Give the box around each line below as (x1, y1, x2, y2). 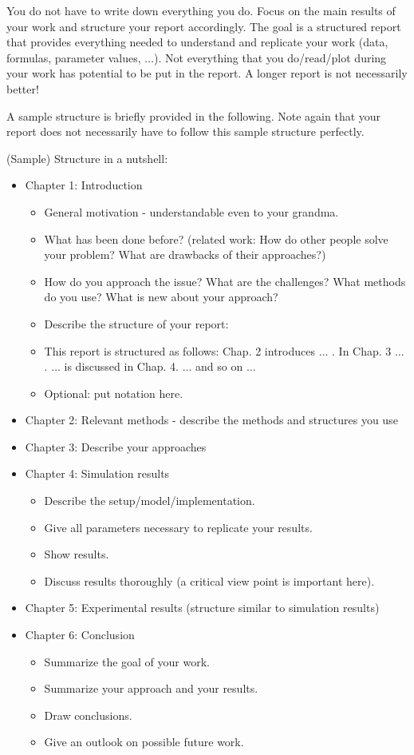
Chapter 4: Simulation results (25, 465, 170, 482)
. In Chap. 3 (332, 342, 392, 359)
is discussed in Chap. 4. (64, 358, 179, 375)
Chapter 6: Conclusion (25, 626, 135, 643)
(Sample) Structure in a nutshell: (6, 149, 168, 166)
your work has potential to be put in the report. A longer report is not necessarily (6, 65, 408, 81)
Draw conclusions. (44, 706, 132, 723)
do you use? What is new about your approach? (44, 288, 278, 305)
